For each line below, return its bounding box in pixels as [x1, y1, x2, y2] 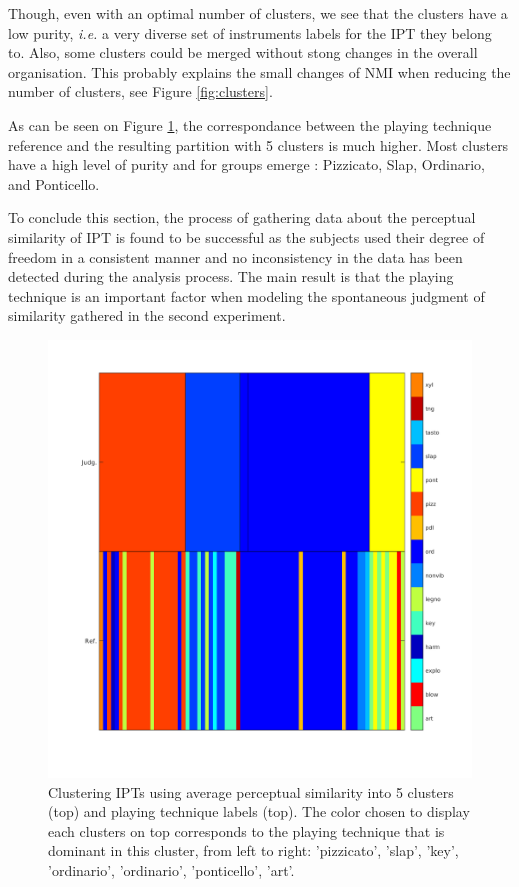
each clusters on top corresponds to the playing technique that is [48, 820, 445, 841]
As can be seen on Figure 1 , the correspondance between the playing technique [8, 114, 492, 135]
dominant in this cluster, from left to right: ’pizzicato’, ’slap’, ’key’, [48, 840, 459, 861]
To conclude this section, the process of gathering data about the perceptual [8, 207, 476, 228]
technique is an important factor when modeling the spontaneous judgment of [8, 285, 485, 306]
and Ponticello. [8, 173, 100, 194]
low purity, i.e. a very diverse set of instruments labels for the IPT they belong [8, 22, 492, 43]
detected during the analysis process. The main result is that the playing [8, 266, 454, 287]
